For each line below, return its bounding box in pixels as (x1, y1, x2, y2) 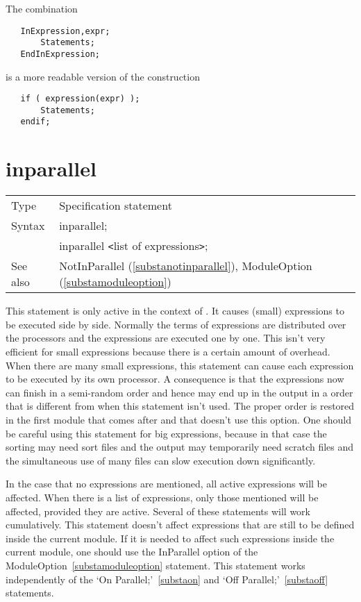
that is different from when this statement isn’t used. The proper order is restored (6, 399, 355, 413)
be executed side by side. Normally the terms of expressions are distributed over (6, 317, 346, 331)
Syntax (11, 217, 45, 234)
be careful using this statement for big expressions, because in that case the (6, 426, 327, 440)
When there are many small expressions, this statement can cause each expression (6, 358, 354, 372)
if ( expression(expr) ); (20, 94, 140, 104)
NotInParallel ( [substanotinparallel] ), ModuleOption (59, 258, 312, 274)
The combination (6, 1, 78, 15)
